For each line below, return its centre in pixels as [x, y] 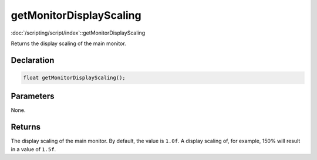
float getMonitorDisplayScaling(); [74, 77]
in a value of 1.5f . [33, 149]
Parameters [33, 96]
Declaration [33, 60]
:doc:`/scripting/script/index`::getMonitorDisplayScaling [78, 33]
